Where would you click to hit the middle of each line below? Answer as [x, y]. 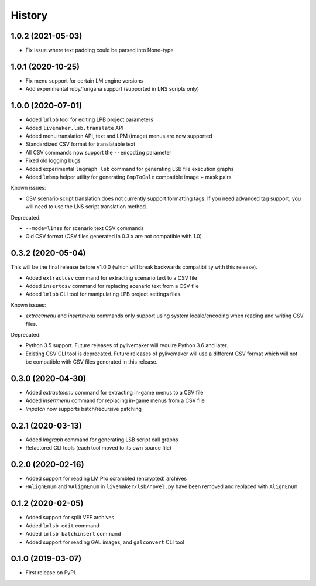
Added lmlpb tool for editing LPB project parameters [89, 119]
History [29, 15]
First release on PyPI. [51, 573]
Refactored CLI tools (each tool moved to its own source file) [99, 448]
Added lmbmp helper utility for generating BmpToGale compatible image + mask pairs [128, 177]
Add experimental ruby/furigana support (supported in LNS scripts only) [112, 89]
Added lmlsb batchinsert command [73, 534]
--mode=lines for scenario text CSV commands [85, 228]
